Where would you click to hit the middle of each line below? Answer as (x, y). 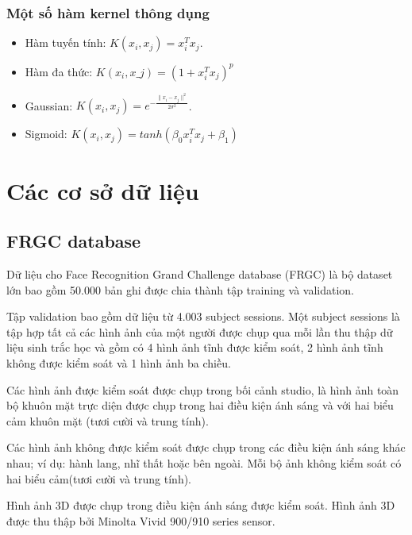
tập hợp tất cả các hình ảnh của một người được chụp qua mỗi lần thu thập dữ (200, 331)
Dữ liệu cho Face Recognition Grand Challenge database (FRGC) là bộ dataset (200, 274)
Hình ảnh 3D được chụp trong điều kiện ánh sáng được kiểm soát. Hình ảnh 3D (201, 505)
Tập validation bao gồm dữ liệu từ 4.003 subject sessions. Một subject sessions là (203, 316)
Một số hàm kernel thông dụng (108, 12)
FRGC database (74, 241)
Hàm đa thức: (59, 71)
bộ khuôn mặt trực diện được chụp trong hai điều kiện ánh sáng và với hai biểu (200, 405)
